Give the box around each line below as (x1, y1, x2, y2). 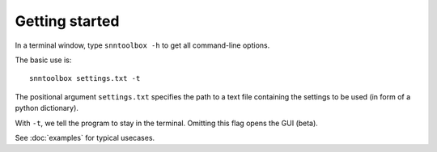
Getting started (15, 12, 120, 30)
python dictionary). (15, 103, 78, 113)
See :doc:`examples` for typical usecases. (15, 133, 155, 142)
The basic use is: (15, 55, 72, 65)
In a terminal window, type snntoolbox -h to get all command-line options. (15, 40, 270, 50)
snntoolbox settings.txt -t (29, 74, 141, 83)
